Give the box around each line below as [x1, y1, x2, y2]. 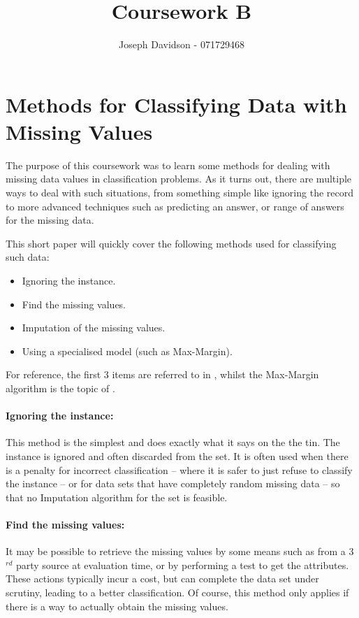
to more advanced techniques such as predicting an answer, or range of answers [6, 199, 344, 213]
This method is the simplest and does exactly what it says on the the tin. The [6, 435, 340, 450]
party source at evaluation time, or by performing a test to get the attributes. [15, 557, 349, 572]
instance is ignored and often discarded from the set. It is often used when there [6, 448, 349, 463]
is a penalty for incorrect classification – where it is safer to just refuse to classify [6, 462, 353, 477]
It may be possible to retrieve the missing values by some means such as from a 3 [6, 544, 354, 559]
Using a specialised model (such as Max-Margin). [22, 343, 233, 358]
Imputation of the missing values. [22, 320, 166, 335]
